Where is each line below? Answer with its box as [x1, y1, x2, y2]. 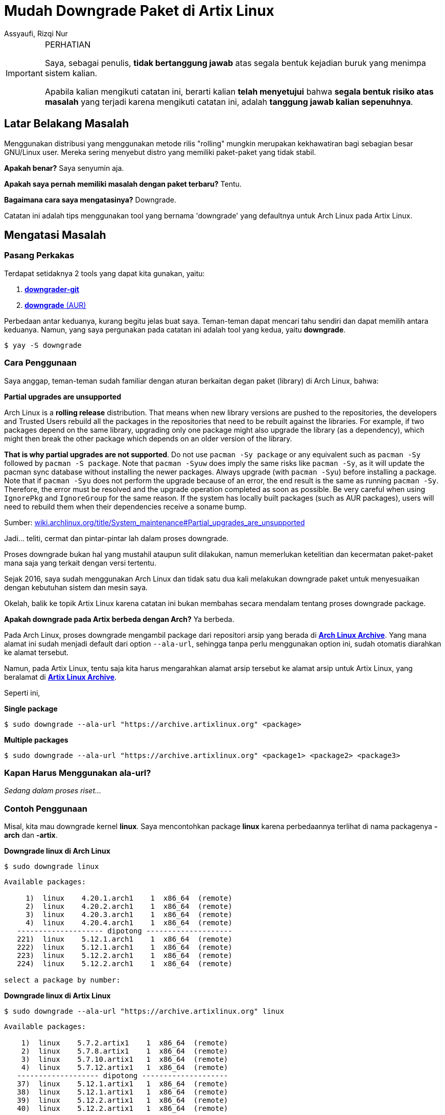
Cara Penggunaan [4, 358, 77, 368]
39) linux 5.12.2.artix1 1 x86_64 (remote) [17, 1096, 228, 1105]
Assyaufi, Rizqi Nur [4, 29, 68, 38]
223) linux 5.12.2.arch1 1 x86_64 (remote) [17, 951, 232, 960]
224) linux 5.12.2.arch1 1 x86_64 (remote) [17, 960, 232, 968]
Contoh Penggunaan [4, 803, 87, 814]
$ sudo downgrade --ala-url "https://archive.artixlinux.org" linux [4, 1007, 284, 1016]
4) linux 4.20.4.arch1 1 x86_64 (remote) [26, 919, 232, 927]
